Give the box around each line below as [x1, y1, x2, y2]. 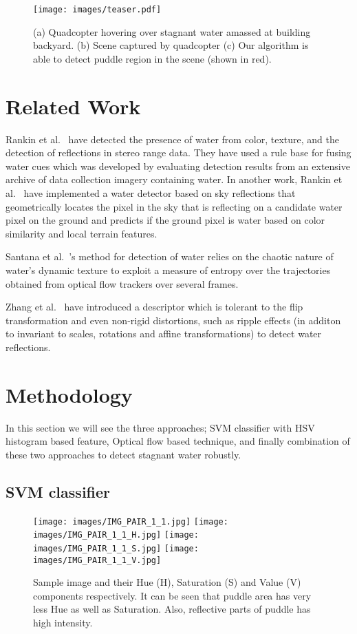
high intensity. [33, 615, 93, 629]
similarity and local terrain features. [6, 226, 158, 240]
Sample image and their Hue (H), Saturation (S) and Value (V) [33, 575, 301, 589]
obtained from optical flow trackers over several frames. [6, 276, 239, 290]
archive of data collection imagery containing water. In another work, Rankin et [6, 172, 343, 187]
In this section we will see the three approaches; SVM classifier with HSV [6, 420, 315, 434]
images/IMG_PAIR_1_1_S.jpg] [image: [33, 543, 199, 553]
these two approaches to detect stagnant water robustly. [6, 447, 241, 461]
